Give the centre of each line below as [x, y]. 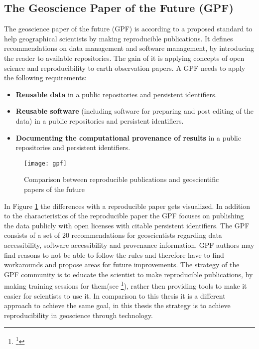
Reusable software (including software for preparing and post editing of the [135, 111]
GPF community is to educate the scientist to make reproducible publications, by [129, 274]
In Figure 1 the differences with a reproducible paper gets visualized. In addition [127, 206]
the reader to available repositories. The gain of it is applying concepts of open [124, 58]
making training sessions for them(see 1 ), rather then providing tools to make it [126, 285]
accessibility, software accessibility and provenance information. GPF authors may [129, 245]
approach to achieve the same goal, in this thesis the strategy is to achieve [117, 305]
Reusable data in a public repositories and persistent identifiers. [116, 94]
